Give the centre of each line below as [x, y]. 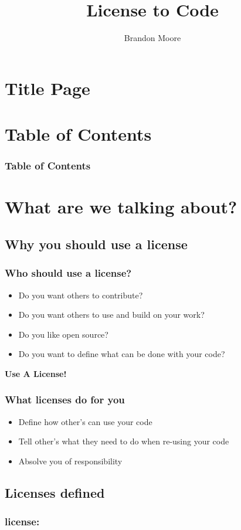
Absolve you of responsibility [70, 461]
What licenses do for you [65, 400]
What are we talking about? [121, 207]
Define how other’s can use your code [85, 421]
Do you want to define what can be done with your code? [122, 354]
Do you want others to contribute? [81, 295]
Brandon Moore [152, 38]
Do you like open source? [63, 334]
